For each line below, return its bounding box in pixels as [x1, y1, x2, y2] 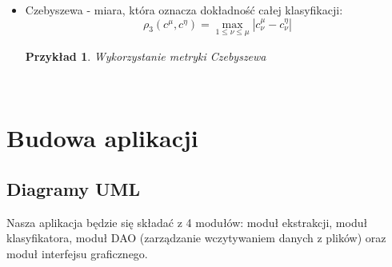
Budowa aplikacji [6, 122, 198, 154]
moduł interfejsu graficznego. [6, 245, 148, 261]
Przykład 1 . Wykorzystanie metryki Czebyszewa [25, 47, 266, 64]
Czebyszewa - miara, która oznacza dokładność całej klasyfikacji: [25, 2, 343, 18]
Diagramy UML [6, 176, 141, 201]
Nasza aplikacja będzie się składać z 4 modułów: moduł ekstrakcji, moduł [6, 213, 368, 230]
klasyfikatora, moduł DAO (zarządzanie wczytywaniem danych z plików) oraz [6, 229, 386, 246]
